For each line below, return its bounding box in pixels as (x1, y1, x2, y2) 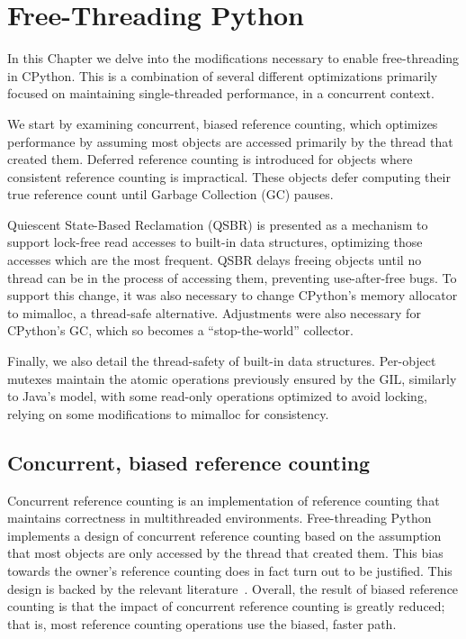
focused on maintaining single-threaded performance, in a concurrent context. (7, 84, 435, 103)
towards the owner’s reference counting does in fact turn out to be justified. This (7, 561, 453, 580)
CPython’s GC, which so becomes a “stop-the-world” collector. (7, 321, 354, 340)
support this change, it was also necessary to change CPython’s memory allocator (7, 286, 458, 305)
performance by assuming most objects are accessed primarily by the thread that (7, 132, 453, 151)
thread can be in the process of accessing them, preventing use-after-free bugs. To (7, 268, 457, 287)
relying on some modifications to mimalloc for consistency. (7, 404, 329, 423)
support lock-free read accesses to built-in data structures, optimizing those (7, 233, 423, 251)
